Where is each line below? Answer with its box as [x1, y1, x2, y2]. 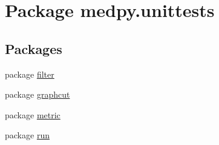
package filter [5, 67, 54, 80]
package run [5, 129, 50, 141]
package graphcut [5, 88, 70, 101]
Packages [5, 39, 62, 58]
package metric [5, 108, 60, 121]
